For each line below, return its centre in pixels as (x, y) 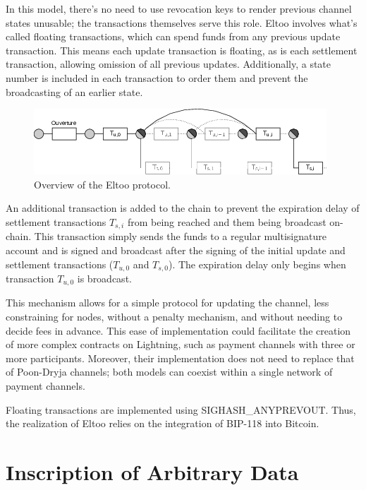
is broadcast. (104, 279)
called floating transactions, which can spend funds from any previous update (173, 36)
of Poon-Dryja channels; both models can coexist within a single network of (169, 372)
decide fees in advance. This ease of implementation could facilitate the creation (178, 330)
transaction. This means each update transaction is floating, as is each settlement (182, 50)
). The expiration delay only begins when (257, 264)
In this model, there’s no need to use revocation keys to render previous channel (179, 8)
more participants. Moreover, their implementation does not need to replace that (180, 358)
